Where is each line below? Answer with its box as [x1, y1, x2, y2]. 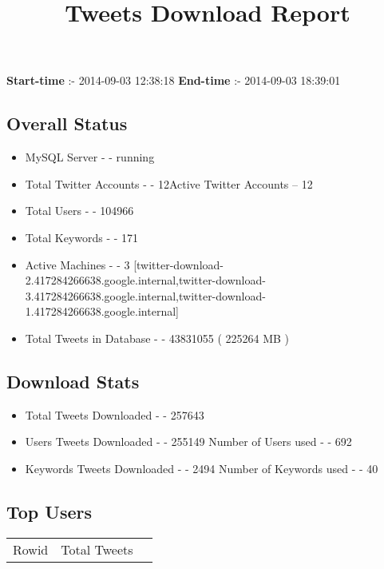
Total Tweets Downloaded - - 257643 [25, 406, 204, 423]
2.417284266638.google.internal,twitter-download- [25, 272, 266, 288]
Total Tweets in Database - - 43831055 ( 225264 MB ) [25, 329, 290, 346]
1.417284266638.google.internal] [25, 303, 179, 320]
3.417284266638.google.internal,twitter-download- [25, 287, 266, 304]
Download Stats [6, 368, 140, 393]
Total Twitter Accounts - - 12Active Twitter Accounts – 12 [25, 175, 313, 192]
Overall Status [6, 111, 128, 136]
